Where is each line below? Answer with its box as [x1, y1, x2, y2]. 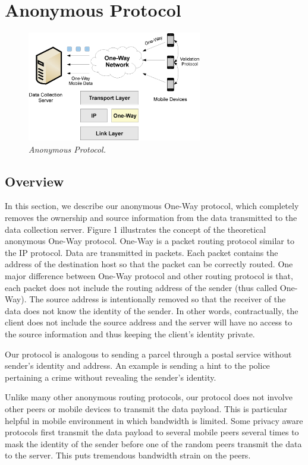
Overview [5, 172, 64, 190]
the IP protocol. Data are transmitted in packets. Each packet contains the [5, 246, 278, 258]
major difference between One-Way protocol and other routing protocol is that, [5, 270, 293, 282]
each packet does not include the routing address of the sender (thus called [5, 281, 278, 293]
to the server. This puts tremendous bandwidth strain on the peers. [5, 449, 251, 461]
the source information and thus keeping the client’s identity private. [5, 328, 255, 340]
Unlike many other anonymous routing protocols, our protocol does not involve [5, 391, 293, 403]
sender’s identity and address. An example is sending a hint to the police [5, 359, 270, 372]
